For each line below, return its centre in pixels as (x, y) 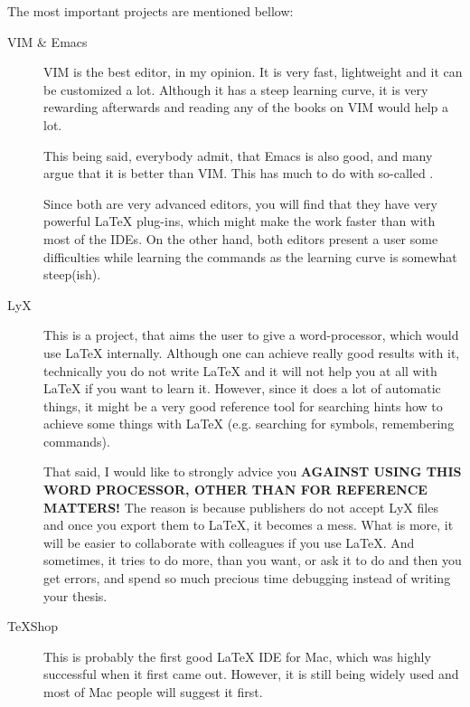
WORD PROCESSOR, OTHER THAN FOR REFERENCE (235, 490)
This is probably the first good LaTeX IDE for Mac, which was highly (237, 656)
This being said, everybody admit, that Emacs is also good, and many (238, 155)
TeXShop (33, 626)
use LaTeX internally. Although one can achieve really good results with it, (252, 352)
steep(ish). (72, 274)
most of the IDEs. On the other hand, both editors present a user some (241, 238)
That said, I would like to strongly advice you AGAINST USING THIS (253, 471)
